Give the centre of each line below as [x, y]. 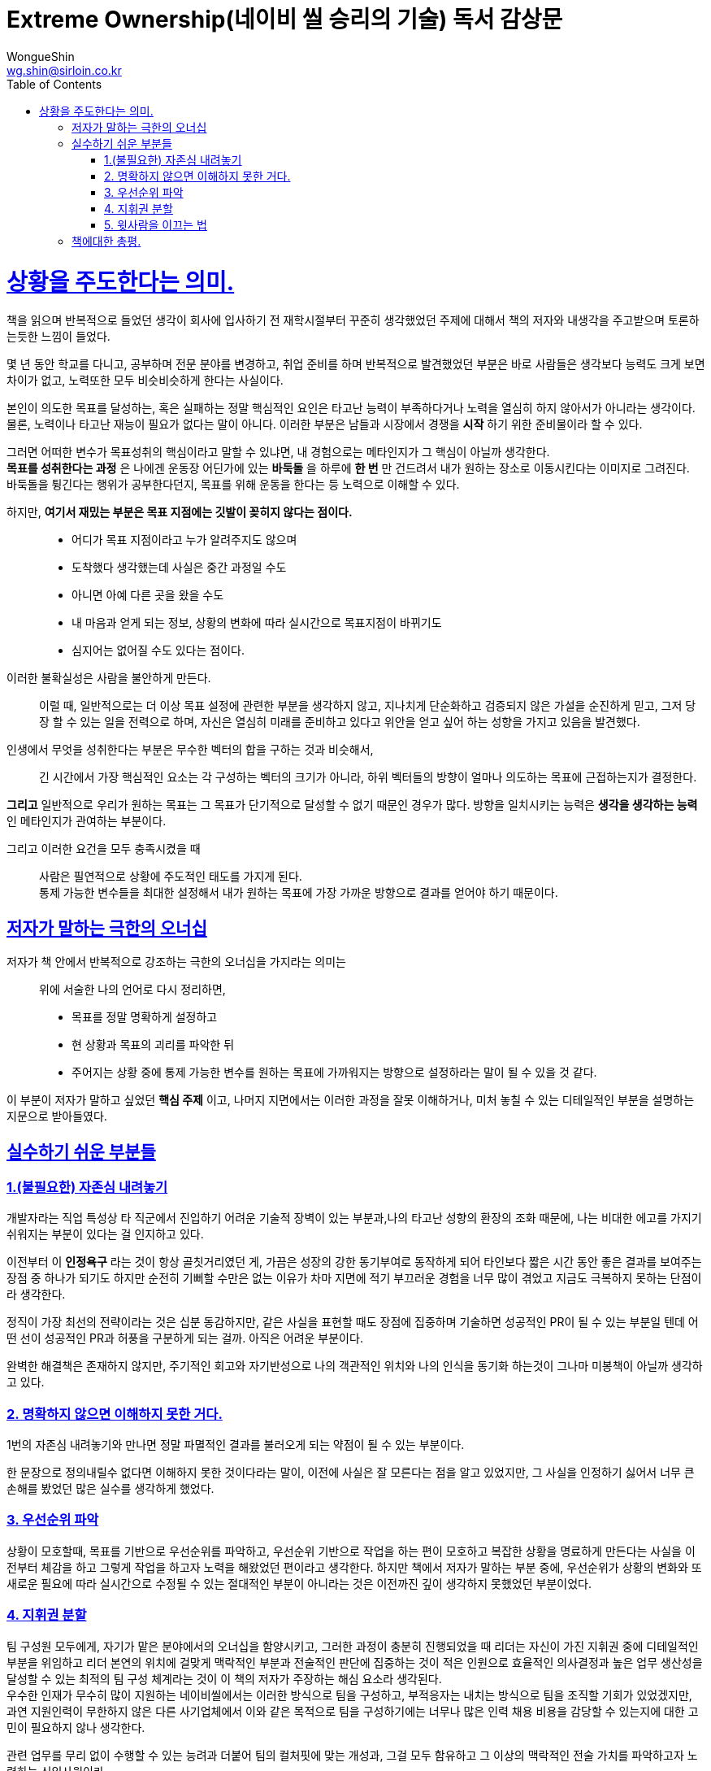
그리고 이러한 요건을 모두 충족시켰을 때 [104, 849]
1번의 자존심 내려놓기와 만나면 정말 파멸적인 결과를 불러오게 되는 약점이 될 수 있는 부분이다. [236, 1445]
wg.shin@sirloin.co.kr [64, 70]
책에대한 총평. [106, 241]
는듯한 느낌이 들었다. [59, 337]
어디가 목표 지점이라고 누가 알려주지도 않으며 [184, 540]
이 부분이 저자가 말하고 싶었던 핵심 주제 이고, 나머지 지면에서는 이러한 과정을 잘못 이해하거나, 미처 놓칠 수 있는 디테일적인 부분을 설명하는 [351, 1100]
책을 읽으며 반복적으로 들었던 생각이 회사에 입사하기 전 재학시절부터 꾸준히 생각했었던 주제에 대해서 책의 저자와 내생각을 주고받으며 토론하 [353, 320]
